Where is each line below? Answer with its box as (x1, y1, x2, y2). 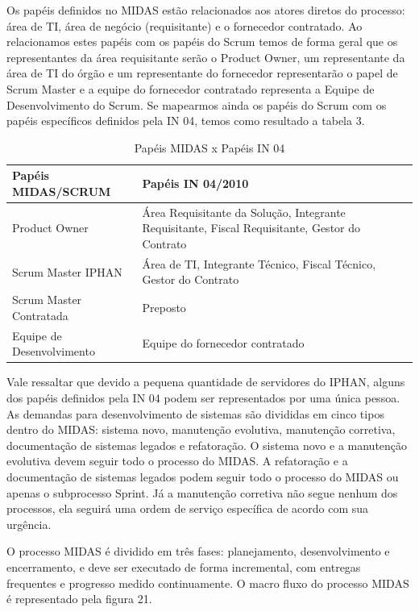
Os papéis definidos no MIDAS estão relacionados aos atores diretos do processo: (6, 2, 405, 18)
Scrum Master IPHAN (12, 263, 122, 280)
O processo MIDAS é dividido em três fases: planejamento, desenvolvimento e (6, 543, 390, 560)
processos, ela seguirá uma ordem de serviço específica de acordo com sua (6, 500, 369, 517)
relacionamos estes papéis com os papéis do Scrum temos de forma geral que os (6, 33, 398, 50)
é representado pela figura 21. (6, 590, 152, 607)
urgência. (6, 515, 52, 532)
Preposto (142, 299, 186, 316)
